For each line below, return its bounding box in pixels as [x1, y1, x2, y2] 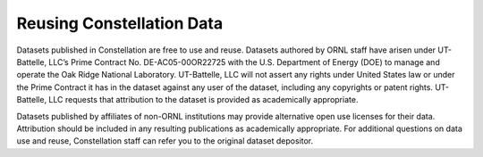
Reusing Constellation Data [16, 13, 224, 33]
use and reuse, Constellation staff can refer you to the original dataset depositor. [16, 136, 314, 146]
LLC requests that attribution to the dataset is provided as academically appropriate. [48, 95, 359, 105]
